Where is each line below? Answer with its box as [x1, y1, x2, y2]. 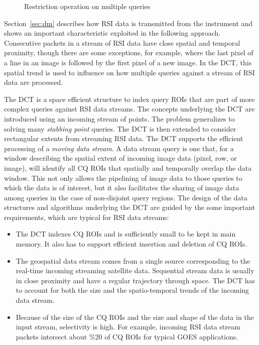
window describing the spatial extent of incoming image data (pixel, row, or [4, 153, 237, 163]
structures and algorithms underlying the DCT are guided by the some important [4, 202, 255, 212]
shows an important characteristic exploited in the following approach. [4, 28, 221, 38]
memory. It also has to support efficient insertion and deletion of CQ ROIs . [16, 239, 247, 249]
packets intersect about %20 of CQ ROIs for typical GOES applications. [16, 331, 238, 341]
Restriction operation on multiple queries [24, 1, 151, 11]
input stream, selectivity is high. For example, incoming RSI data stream [16, 321, 240, 332]
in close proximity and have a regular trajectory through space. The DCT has [16, 275, 255, 285]
